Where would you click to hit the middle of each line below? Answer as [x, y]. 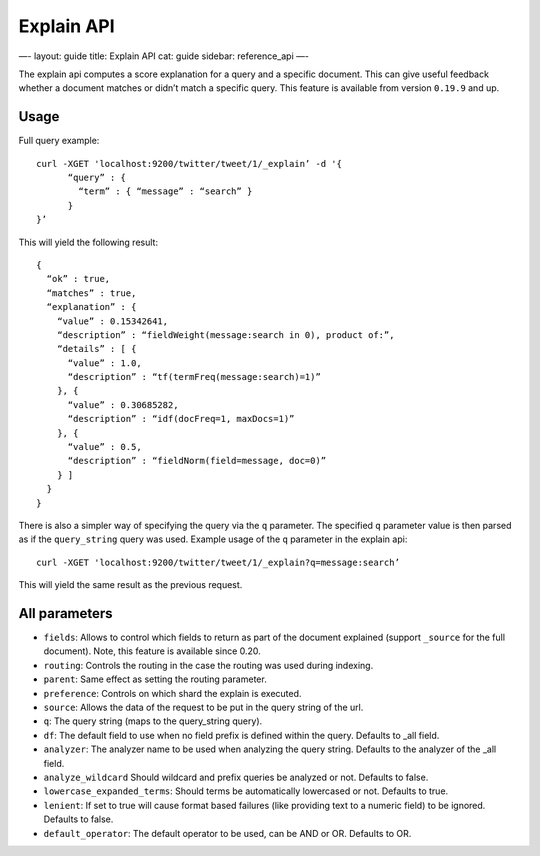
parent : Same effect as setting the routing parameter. [155, 679]
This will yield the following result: [88, 242]
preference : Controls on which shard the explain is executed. [172, 693]
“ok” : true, [78, 279]
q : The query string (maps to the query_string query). [153, 721]
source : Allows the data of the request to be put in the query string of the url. [203, 707]
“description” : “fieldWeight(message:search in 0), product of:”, [225, 334]
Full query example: [59, 141]
